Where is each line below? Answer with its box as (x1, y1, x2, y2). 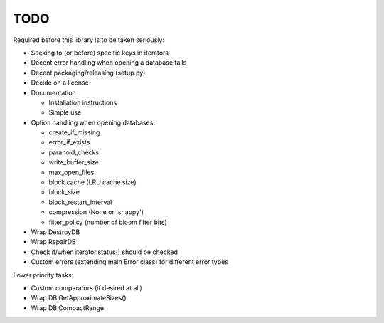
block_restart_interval (48, 198, 112, 206)
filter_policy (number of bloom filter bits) (48, 218, 167, 226)
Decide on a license (31, 78, 89, 87)
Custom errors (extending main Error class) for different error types (31, 258, 229, 266)
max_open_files (48, 168, 95, 176)
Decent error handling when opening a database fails (31, 58, 187, 67)
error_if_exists (48, 138, 90, 147)
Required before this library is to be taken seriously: (13, 36, 165, 44)
